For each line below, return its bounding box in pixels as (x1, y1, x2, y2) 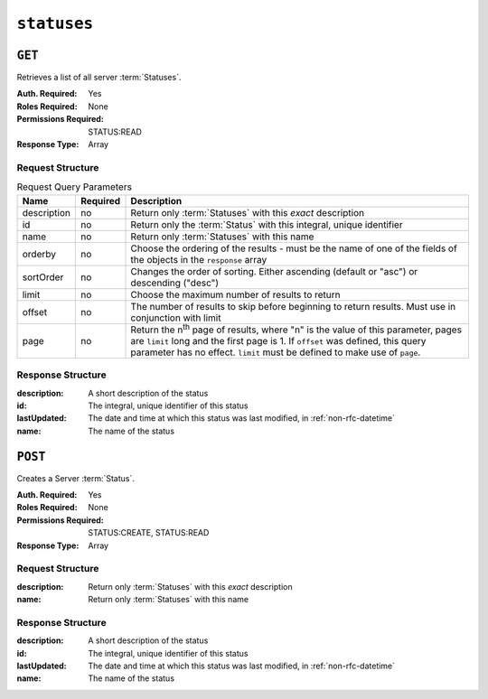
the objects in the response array (130, 253, 267, 266)
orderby (22, 247, 56, 260)
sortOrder (22, 271, 64, 284)
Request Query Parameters (16, 181, 133, 193)
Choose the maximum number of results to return (130, 288, 341, 301)
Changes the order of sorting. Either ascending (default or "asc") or (130, 265, 418, 277)
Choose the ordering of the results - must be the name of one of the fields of (130, 242, 458, 255)
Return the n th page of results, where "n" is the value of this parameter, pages (130, 322, 463, 336)
